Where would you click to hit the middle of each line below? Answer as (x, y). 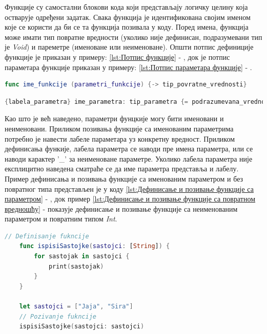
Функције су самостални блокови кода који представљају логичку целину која (126, 7)
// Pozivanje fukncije (58, 316)
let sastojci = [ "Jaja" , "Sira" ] (76, 307)
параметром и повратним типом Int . (61, 219)
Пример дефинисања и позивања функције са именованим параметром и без (124, 178)
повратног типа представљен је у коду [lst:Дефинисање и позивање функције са (129, 188)
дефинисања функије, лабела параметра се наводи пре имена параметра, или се (129, 149)
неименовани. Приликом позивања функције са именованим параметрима (119, 128)
